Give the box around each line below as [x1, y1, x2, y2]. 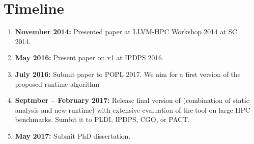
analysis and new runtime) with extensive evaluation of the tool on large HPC [15, 104, 251, 115]
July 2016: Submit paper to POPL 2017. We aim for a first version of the [15, 69, 241, 79]
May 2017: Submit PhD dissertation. [15, 130, 131, 141]
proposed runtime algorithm [15, 78, 100, 89]
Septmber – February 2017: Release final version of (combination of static [15, 95, 250, 105]
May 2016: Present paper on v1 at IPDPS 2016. [15, 52, 164, 63]
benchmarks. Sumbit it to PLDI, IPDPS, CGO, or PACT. [15, 114, 190, 124]
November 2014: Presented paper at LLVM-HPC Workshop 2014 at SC [15, 26, 237, 37]
